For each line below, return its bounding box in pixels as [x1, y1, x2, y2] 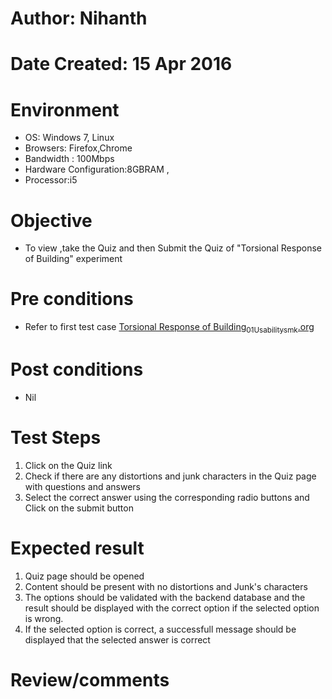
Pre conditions [10, 288, 134, 311]
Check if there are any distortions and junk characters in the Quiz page [24, 470, 317, 482]
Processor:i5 [24, 174, 78, 186]
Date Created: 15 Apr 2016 [10, 53, 233, 76]
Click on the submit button [24, 502, 134, 514]
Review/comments [10, 668, 170, 691]
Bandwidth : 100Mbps [24, 153, 115, 165]
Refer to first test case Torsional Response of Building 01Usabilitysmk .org [24, 321, 315, 335]
